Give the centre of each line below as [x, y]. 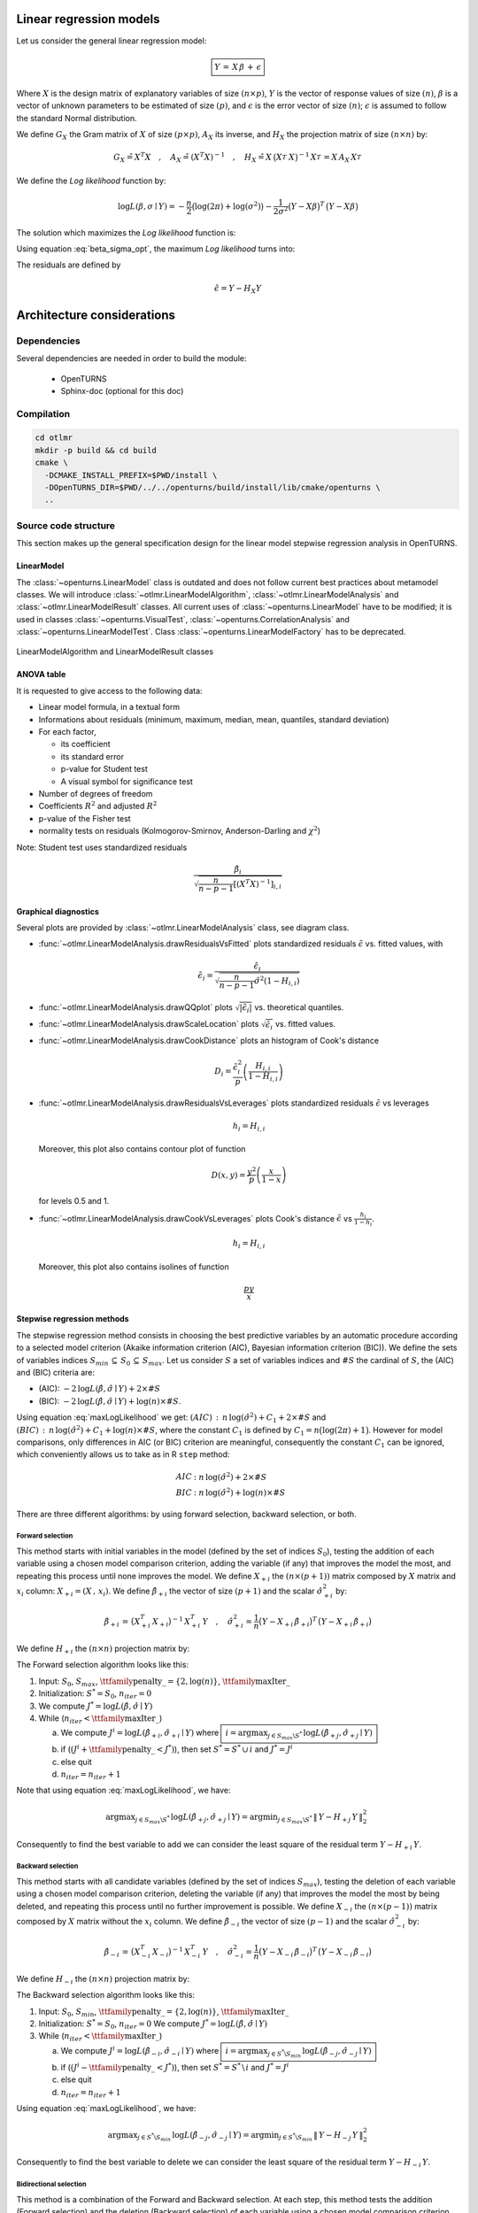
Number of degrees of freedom [96, 794]
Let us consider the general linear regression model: [112, 41]
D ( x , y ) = [229, 1175]
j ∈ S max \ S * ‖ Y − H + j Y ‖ [320, 1819]
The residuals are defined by [69, 265]
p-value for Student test [104, 769]
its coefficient [85, 744]
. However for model [405, 1430]
